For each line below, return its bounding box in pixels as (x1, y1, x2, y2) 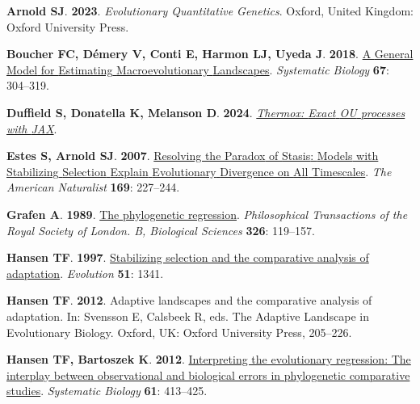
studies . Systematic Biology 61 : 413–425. (6, 382, 208, 399)
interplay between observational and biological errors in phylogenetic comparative (6, 366, 410, 383)
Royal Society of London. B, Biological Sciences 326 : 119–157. (6, 221, 315, 238)
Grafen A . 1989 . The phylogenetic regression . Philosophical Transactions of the (6, 205, 408, 222)
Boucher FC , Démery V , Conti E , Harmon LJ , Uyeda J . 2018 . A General (6, 45, 414, 62)
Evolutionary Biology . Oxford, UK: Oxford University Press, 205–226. (6, 323, 352, 340)
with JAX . (6, 120, 57, 137)
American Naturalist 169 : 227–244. (6, 179, 180, 196)
